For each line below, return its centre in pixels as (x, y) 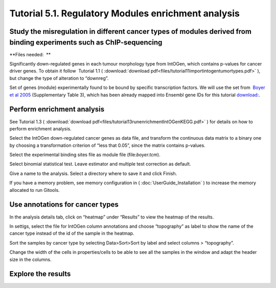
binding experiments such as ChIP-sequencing (86, 42)
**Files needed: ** (30, 54)
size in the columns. (30, 259)
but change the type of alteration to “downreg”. (59, 78)
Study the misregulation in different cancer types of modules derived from (130, 31)
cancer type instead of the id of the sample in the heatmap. (72, 233)
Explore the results (40, 274)
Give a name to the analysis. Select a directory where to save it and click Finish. (93, 173)
